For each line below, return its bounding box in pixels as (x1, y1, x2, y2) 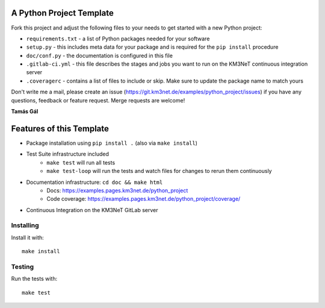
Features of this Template (11, 124, 110, 134)
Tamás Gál (11, 108, 39, 115)
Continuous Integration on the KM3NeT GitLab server (26, 206, 158, 213)
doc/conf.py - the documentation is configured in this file (26, 52, 173, 59)
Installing (11, 221, 39, 230)
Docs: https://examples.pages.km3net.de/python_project (46, 187, 188, 194)
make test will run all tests (46, 159, 116, 166)
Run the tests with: (11, 275, 57, 283)
